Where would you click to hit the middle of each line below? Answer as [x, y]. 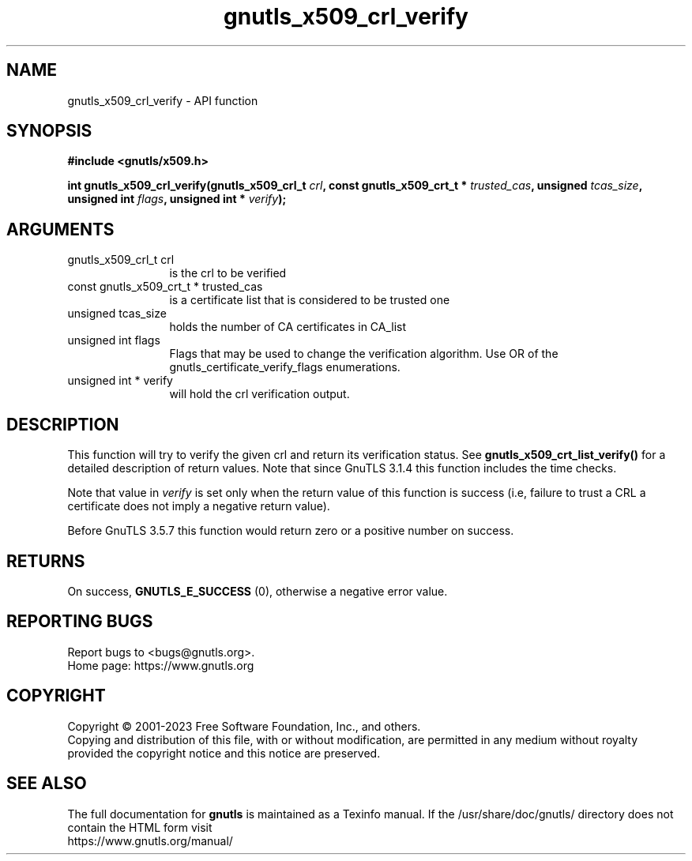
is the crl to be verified [228, 273]
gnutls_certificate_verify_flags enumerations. [285, 367]
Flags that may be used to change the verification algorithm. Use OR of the [364, 354]
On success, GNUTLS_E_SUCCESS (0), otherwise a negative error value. [258, 591]
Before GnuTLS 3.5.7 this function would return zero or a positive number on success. [291, 531]
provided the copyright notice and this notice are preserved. [224, 753]
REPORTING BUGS [80, 622]
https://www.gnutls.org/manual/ [150, 840]
